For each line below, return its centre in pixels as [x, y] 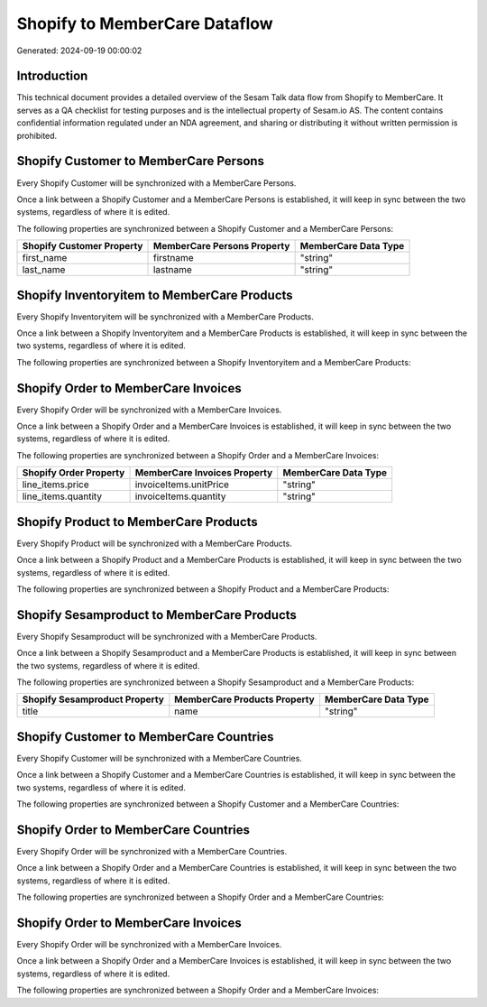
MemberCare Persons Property [221, 246]
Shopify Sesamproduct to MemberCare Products [157, 615]
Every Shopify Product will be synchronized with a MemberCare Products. [154, 543]
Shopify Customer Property [83, 246]
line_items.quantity [62, 496]
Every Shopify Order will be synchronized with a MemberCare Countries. [152, 851]
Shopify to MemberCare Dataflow [145, 23]
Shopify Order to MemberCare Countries [133, 830]
